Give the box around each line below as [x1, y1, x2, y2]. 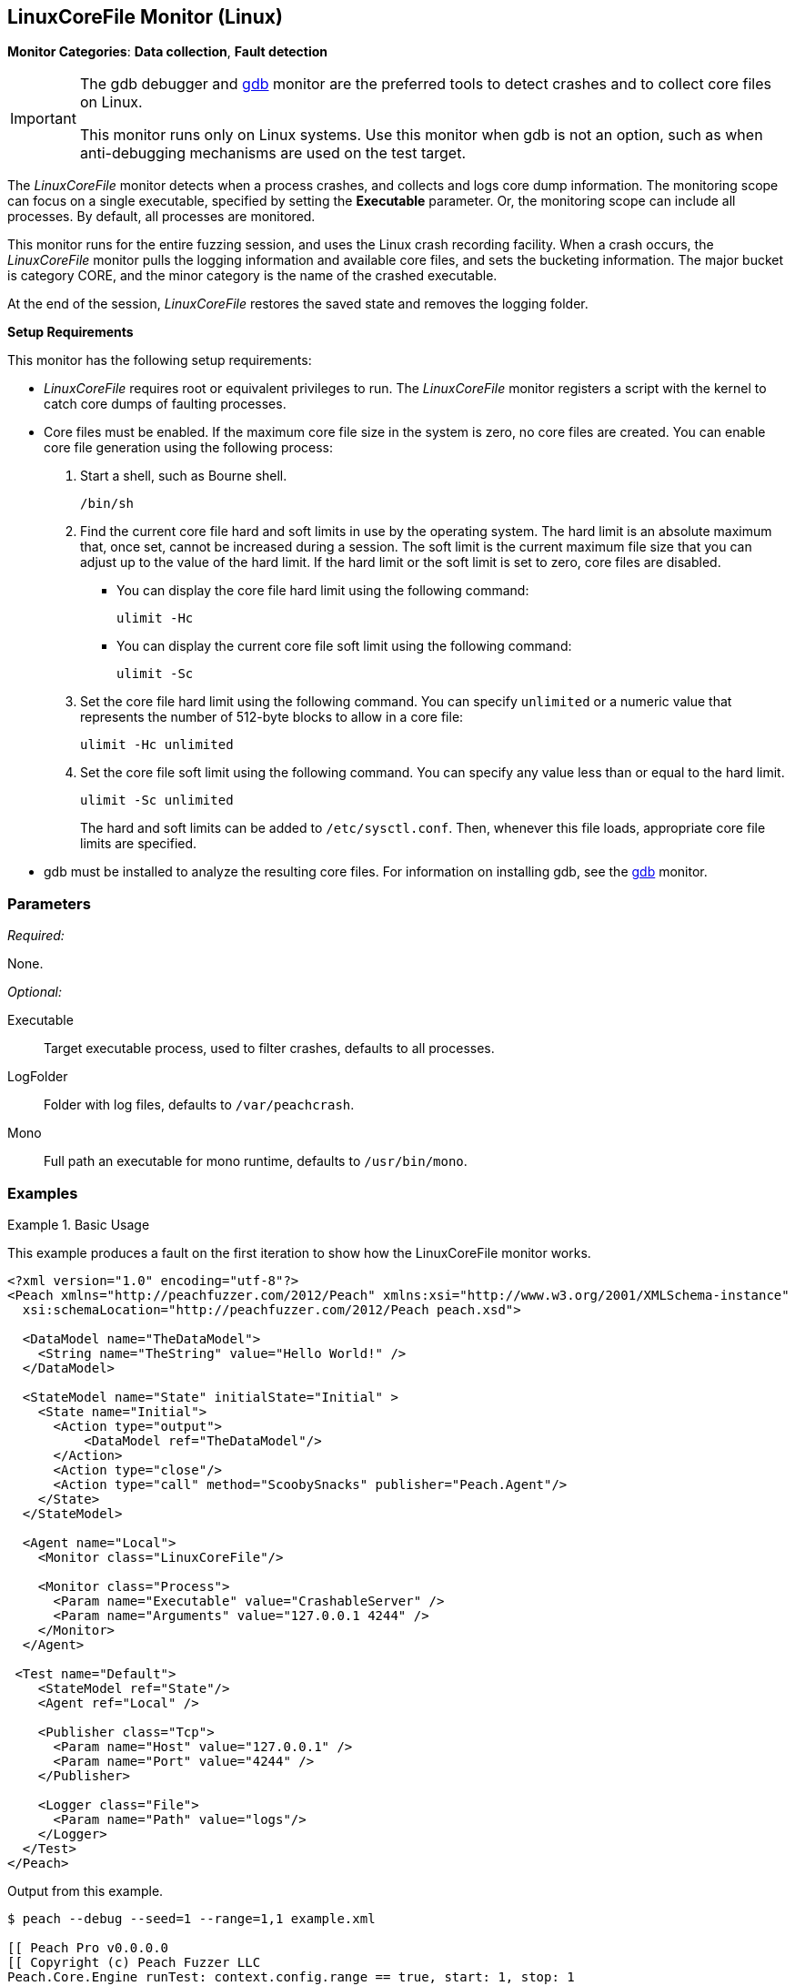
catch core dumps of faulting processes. [44, 396, 287, 412]
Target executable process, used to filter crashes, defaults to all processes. [44, 1040, 495, 1057]
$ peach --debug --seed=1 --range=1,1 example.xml [7, 1910, 376, 1926]
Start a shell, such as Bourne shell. [80, 468, 287, 484]
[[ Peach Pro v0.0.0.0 [7, 1940, 169, 1955]
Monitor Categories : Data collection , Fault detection [7, 44, 328, 60]
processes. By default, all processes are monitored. [7, 208, 316, 225]
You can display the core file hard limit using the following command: [116, 583, 529, 599]
